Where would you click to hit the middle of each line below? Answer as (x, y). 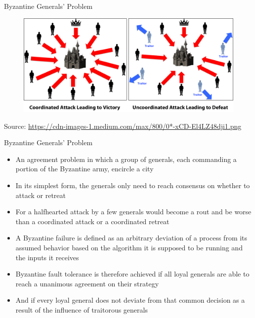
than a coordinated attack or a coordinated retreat (92, 221)
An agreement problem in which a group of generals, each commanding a (126, 159)
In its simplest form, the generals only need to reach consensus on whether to (133, 185)
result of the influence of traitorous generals (82, 309)
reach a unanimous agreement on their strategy (87, 283)
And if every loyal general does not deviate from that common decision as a (130, 300)
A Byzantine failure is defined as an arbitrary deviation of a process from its (131, 238)
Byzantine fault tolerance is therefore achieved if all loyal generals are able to (132, 274)
